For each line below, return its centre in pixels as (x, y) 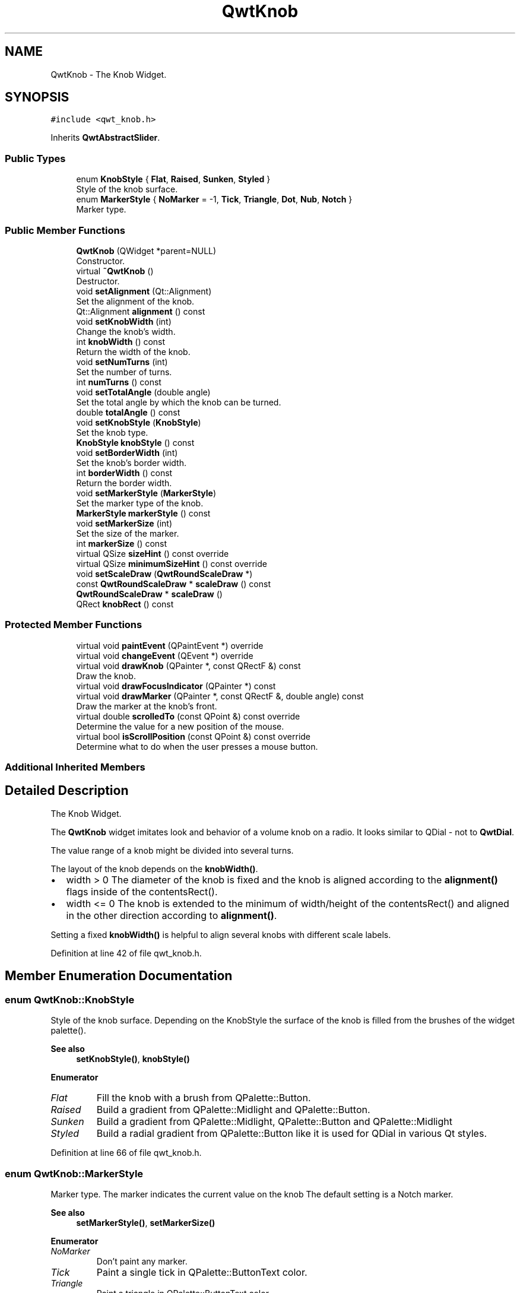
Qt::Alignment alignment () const (141, 311)
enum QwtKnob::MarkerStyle (74, 1173)
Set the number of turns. (124, 372)
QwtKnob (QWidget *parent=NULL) (146, 251)
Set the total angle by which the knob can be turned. (179, 402)
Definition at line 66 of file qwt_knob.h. (126, 1153)
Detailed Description (67, 791)
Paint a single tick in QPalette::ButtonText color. (202, 1272)
